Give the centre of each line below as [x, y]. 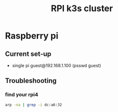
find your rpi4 [22, 94]
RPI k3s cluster [82, 9]
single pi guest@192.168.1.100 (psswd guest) [57, 65]
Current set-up [28, 54]
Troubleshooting [31, 81]
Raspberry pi [32, 36]
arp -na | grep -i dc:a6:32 [34, 105]
